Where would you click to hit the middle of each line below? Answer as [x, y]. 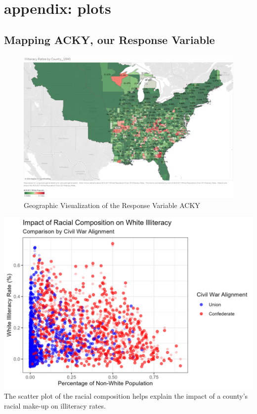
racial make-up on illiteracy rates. [55, 406]
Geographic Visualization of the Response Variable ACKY [112, 205]
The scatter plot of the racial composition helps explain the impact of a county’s [126, 396]
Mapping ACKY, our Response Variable [109, 39]
